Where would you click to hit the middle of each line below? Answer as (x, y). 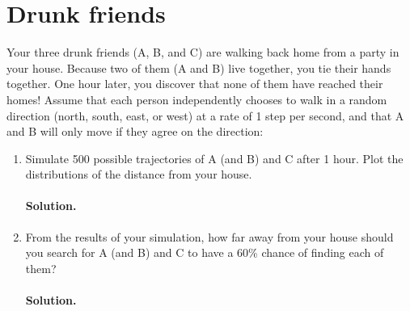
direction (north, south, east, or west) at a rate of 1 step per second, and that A (205, 115)
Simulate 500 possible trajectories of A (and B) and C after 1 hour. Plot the (214, 158)
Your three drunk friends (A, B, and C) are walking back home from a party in (203, 52)
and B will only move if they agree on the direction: (135, 131)
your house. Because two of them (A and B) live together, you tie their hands (199, 67)
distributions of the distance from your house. (139, 174)
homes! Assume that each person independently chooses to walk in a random (197, 99)
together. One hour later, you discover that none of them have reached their (195, 84)
